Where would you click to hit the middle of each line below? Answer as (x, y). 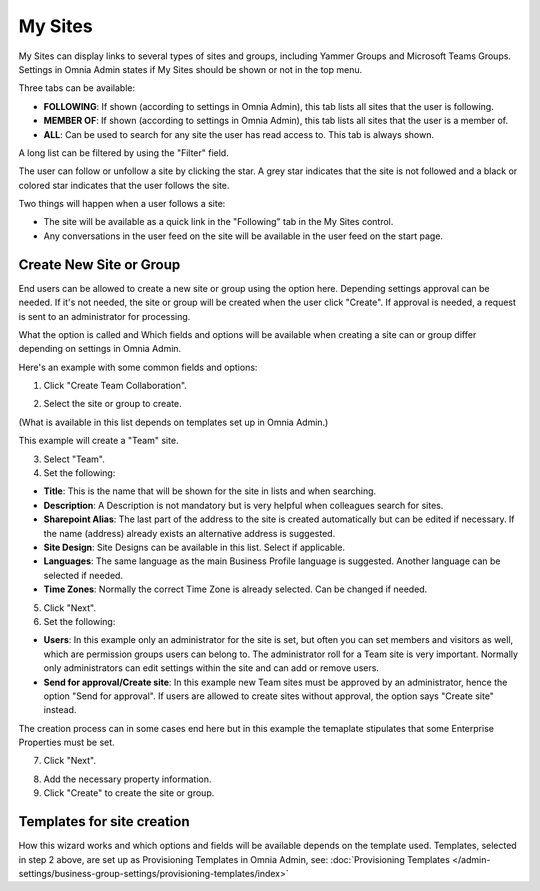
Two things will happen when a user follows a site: (122, 204)
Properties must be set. (66, 742)
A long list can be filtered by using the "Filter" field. (123, 152)
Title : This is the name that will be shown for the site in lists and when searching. (210, 491)
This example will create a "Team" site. (98, 441)
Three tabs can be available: (77, 88)
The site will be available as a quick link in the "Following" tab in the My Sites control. (218, 222)
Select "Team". (74, 459)
